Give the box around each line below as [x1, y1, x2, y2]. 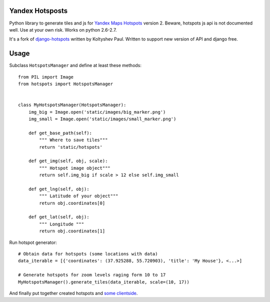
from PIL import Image [18, 74, 74, 80]
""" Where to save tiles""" [39, 137, 108, 143]
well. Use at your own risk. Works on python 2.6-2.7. [9, 27, 117, 33]
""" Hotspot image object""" [39, 165, 111, 171]
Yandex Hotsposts [9, 7, 68, 15]
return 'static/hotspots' [39, 144, 102, 150]
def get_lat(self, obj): [28, 214, 89, 220]
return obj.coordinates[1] [39, 228, 105, 234]
